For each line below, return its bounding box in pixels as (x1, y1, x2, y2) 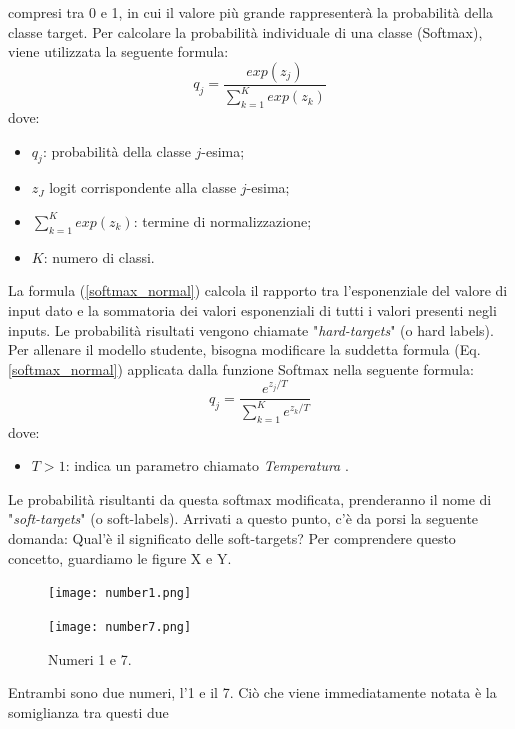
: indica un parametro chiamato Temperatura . (65, 455, 349, 476)
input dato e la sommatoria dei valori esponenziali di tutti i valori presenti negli (8, 299, 497, 320)
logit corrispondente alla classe (49, 177, 237, 198)
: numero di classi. (43, 246, 155, 267)
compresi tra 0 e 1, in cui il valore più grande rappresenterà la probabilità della (8, 2, 494, 22)
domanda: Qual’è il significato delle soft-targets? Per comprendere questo (8, 528, 456, 549)
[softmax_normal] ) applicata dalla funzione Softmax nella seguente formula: (8, 358, 474, 379)
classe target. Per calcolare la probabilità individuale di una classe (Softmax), (8, 21, 483, 42)
